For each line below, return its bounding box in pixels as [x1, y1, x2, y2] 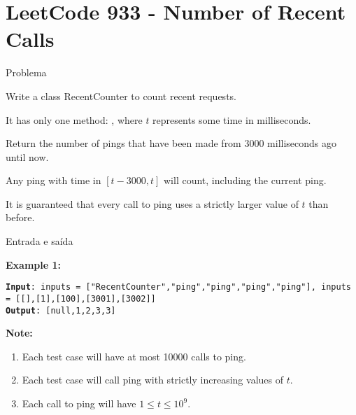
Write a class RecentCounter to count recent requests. [6, 88, 236, 103]
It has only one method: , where [6, 112, 143, 127]
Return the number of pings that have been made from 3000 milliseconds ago [6, 136, 337, 150]
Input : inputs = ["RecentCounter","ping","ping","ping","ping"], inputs [6, 282, 351, 293]
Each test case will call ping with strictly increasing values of [22, 372, 283, 387]
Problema [6, 65, 47, 80]
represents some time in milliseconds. [152, 112, 311, 127]
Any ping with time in [6, 173, 101, 188]
